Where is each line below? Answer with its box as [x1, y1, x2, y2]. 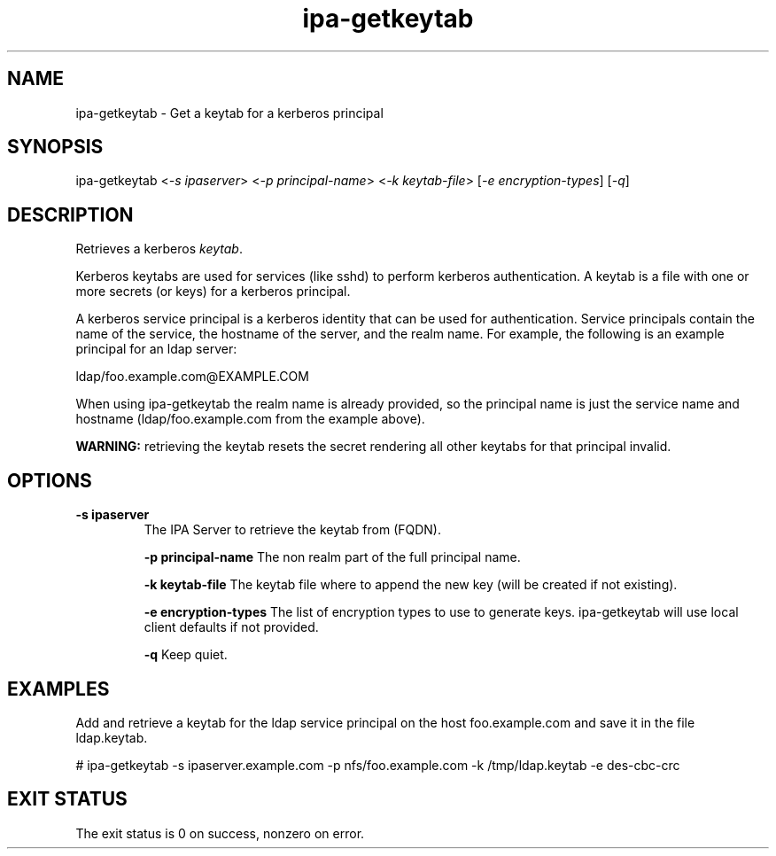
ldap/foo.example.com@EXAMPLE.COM [75, 369, 309, 385]
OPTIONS [7, 469, 92, 492]
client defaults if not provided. [144, 619, 319, 635]
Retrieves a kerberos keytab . [75, 241, 243, 257]
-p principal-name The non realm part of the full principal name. [144, 549, 521, 565]
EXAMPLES [7, 677, 110, 700]
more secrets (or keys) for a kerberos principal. [75, 284, 351, 300]
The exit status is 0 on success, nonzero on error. [75, 825, 365, 841]
